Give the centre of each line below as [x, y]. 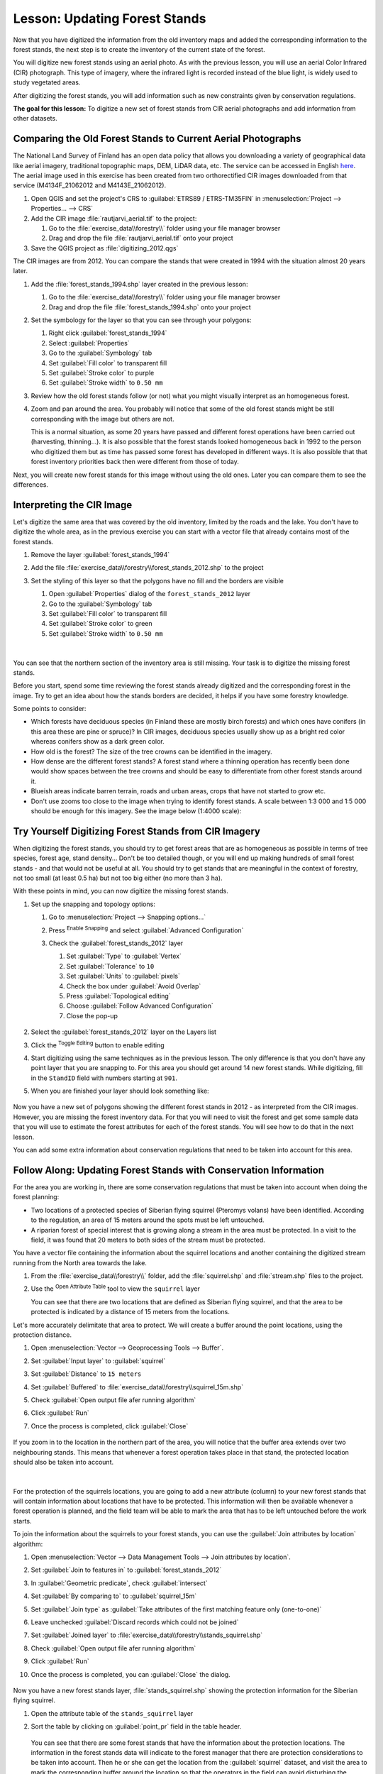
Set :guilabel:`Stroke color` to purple [101, 373]
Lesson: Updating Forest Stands [110, 18]
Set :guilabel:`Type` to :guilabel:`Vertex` [124, 956]
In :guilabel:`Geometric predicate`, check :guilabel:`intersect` [120, 1583]
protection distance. [43, 1335]
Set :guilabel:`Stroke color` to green [100, 624]
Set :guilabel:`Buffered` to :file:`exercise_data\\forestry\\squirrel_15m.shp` [137, 1387]
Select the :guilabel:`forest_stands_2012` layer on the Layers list [123, 1032]
